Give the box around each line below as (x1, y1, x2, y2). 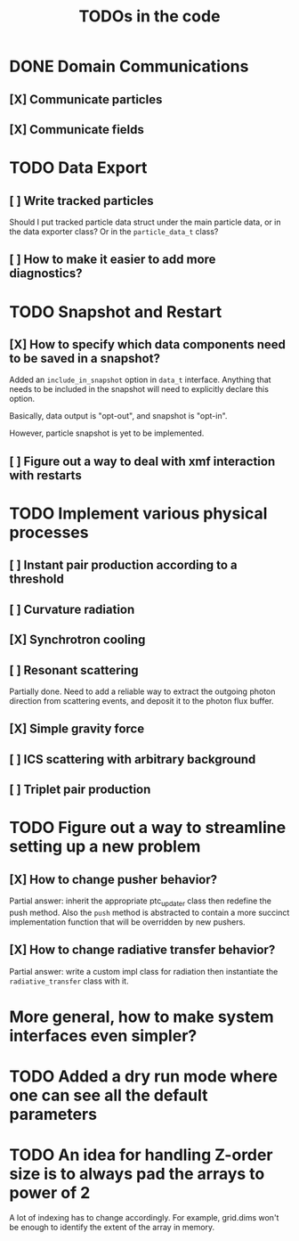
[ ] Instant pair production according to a (9, 558, 238, 573)
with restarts (9, 468, 82, 483)
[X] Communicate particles (9, 92, 163, 107)
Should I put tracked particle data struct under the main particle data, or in (9, 216, 281, 227)
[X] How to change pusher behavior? (9, 871, 218, 887)
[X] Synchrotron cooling (9, 633, 146, 648)
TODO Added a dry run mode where (9, 1066, 279, 1087)
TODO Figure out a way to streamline (9, 818, 287, 838)
